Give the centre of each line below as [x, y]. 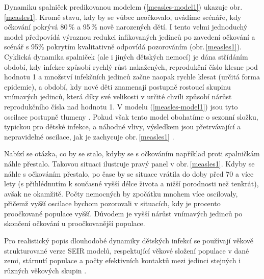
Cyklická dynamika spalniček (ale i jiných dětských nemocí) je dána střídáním [126, 56]
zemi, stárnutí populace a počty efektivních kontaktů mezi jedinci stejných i [123, 260]
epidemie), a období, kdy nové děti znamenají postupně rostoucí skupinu [117, 86]
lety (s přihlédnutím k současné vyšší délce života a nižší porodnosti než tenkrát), [131, 184]
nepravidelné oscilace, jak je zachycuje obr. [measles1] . [89, 136]
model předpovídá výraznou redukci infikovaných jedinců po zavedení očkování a [130, 36]
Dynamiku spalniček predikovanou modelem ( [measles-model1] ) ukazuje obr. [123, 7]
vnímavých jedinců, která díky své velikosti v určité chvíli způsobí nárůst [118, 96]
